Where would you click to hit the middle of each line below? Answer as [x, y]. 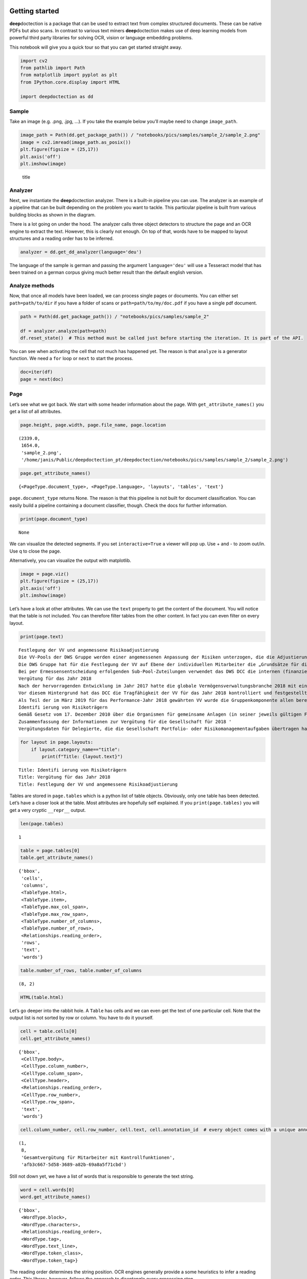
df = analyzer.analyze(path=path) [63, 331]
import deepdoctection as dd [57, 96]
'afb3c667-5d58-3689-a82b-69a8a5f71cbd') [74, 1165]
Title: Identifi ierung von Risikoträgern [73, 770]
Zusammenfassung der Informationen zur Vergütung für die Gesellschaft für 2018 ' [125, 722]
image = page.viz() [45, 574]
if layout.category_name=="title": [75, 749]
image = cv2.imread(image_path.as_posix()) [76, 142]
